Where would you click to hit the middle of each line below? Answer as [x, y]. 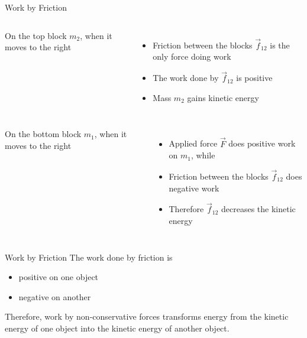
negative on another [55, 296]
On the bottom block [43, 134]
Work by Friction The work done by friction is [89, 257]
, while [203, 155]
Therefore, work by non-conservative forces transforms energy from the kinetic [147, 316]
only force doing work [192, 56]
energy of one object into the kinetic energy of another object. [117, 328]
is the [280, 45]
